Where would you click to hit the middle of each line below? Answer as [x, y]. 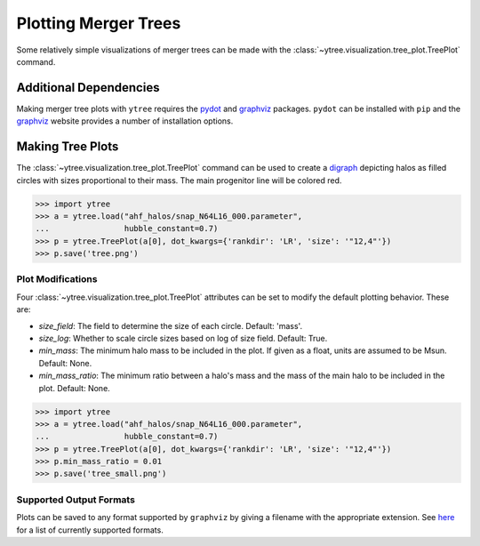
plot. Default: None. [74, 388]
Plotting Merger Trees [99, 23]
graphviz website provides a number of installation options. [125, 121]
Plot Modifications [57, 279]
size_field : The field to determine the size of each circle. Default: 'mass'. [170, 325]
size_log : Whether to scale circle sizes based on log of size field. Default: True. [183, 338]
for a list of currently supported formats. [90, 530]
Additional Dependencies [88, 88]
